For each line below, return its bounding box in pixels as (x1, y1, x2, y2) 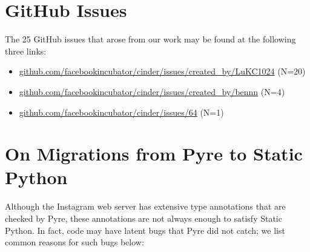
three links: (5, 44, 47, 57)
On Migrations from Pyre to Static (5, 141, 303, 166)
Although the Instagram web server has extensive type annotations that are (5, 200, 286, 213)
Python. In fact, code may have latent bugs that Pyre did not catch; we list (5, 224, 285, 236)
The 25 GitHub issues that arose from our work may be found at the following (5, 33, 296, 45)
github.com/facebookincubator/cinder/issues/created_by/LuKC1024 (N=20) (19, 65, 306, 78)
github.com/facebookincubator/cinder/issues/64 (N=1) (19, 105, 224, 118)
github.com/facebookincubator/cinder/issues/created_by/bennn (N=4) (19, 85, 285, 98)
